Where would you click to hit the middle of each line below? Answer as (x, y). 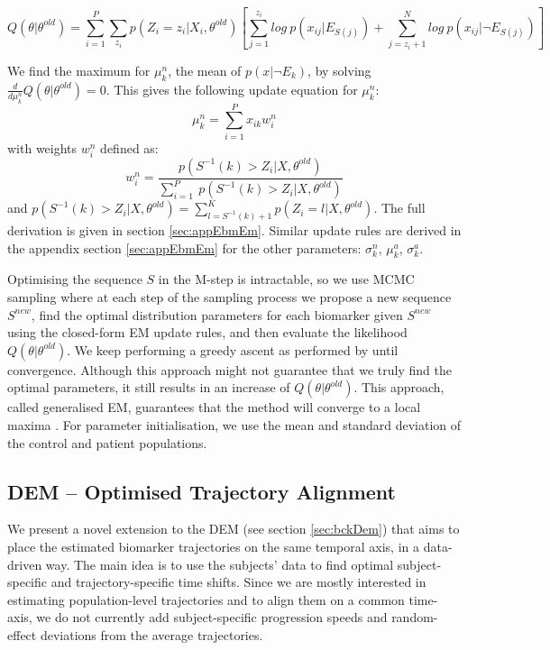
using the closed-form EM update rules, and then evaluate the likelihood (207, 332)
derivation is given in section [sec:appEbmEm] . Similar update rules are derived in (234, 230)
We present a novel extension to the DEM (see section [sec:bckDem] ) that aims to (234, 529)
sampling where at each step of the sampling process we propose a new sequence (229, 297)
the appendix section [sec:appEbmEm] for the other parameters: (184, 247)
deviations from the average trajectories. (151, 634)
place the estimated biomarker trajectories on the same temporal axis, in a (214, 546)
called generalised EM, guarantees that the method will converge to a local (214, 407)
